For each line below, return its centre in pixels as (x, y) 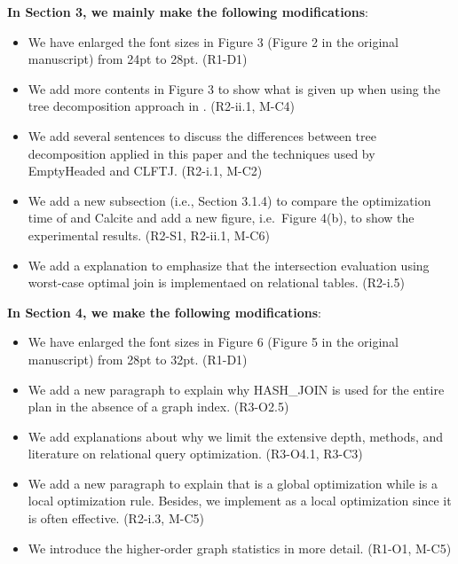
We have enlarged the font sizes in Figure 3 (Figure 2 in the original (213, 41)
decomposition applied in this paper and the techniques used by (201, 153)
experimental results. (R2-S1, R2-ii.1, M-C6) (149, 235)
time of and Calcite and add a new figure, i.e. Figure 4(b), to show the (221, 218)
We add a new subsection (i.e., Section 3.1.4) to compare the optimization (229, 200)
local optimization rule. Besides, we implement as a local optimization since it (240, 501)
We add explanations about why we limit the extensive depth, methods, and (236, 436)
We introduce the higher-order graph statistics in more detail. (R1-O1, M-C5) (240, 548)
